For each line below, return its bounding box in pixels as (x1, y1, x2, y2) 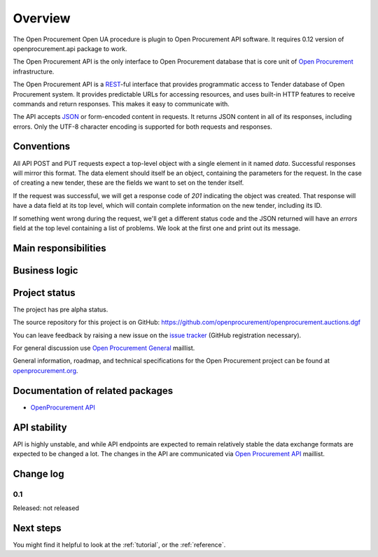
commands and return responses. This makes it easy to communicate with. (13, 99, 230, 108)
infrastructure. (13, 67, 55, 76)
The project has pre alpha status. (13, 305, 108, 313)
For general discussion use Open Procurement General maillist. (13, 344, 195, 353)
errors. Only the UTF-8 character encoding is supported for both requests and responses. (13, 122, 272, 131)
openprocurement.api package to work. (13, 44, 127, 52)
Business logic (13, 265, 78, 276)
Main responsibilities (13, 242, 106, 254)
